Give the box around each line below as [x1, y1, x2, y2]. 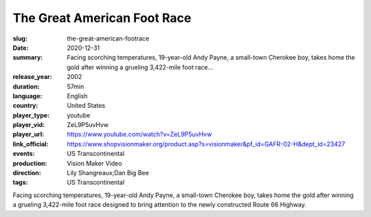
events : [12, 150, 35, 158]
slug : [12, 34, 27, 43]
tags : [12, 179, 28, 187]
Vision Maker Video [67, 159, 122, 168]
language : [12, 91, 43, 100]
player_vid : [12, 121, 45, 129]
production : [12, 159, 47, 168]
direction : [12, 169, 41, 177]
